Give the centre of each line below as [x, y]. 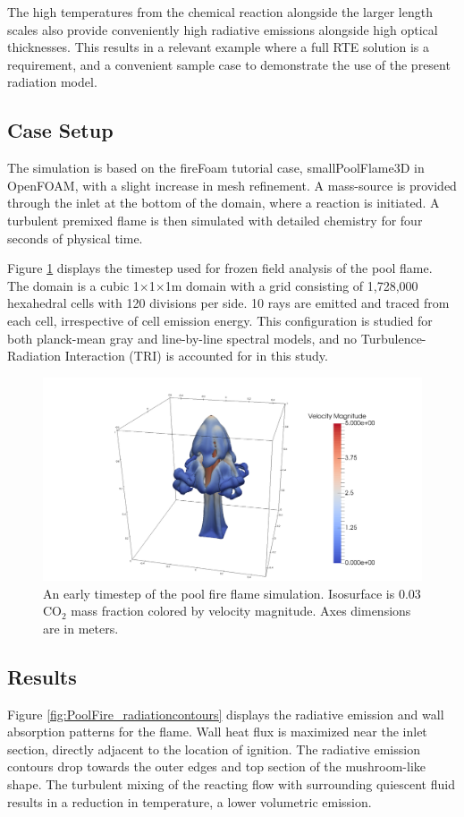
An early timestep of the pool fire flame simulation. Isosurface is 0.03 [232, 593]
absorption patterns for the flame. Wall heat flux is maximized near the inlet [217, 732]
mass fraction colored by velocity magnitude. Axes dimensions [241, 611]
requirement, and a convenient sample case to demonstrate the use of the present [229, 64]
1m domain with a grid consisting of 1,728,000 [291, 285]
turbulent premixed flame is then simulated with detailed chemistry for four [215, 220]
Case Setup [60, 130]
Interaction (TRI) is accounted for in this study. [196, 356]
